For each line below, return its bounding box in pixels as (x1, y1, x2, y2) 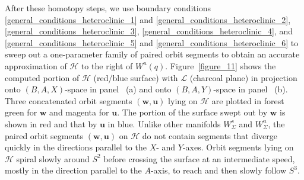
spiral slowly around (16, 152, 90, 165)
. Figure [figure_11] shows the (165, 59, 276, 72)
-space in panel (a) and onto (65, 83, 172, 95)
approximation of (5, 59, 67, 72)
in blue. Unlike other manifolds (107, 117, 221, 130)
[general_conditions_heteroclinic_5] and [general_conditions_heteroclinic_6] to (5, 36, 299, 49)
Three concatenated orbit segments (5, 94, 132, 107)
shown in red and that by (5, 117, 97, 130)
